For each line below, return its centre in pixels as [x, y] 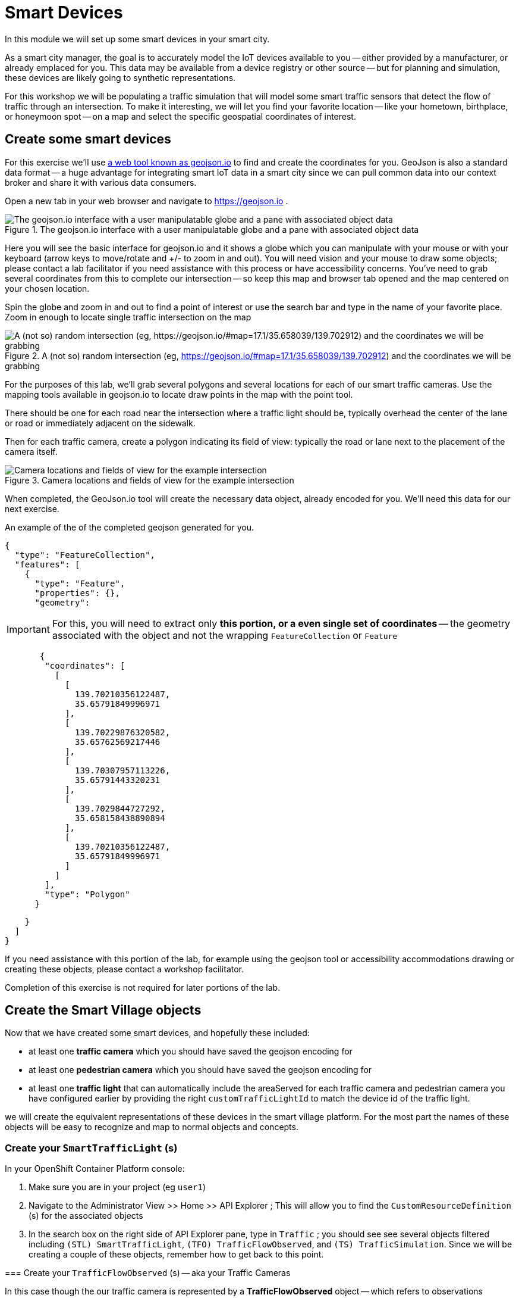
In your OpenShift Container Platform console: [95, 1169]
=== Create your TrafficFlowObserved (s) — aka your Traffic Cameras [148, 1273]
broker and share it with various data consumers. [101, 182]
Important [28, 629]
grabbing [23, 366]
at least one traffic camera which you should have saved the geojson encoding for [191, 1051]
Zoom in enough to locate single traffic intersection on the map [128, 317]
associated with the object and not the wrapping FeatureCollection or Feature [225, 635]
